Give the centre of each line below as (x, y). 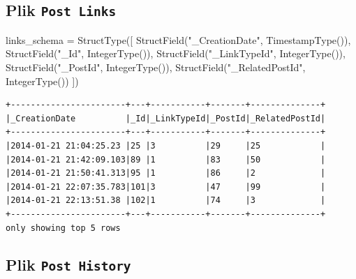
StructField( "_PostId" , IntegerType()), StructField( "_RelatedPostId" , (156, 67)
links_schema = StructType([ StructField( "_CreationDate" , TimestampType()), (178, 39)
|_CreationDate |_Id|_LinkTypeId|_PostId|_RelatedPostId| (166, 118)
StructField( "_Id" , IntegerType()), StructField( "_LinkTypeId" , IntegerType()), (176, 53)
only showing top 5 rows (63, 228)
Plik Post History (68, 265)
